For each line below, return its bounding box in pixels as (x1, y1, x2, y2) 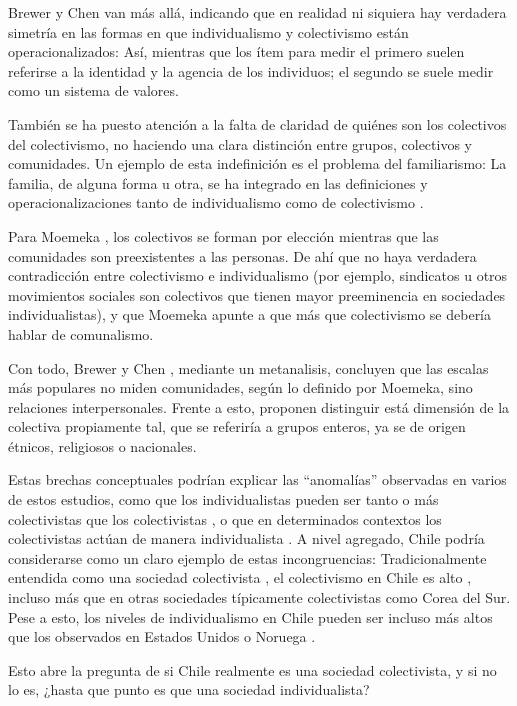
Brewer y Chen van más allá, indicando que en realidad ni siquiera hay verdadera (8, 2, 507, 22)
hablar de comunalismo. (8, 323, 154, 344)
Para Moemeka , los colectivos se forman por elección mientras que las (8, 225, 439, 246)
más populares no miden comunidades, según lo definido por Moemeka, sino (8, 377, 473, 398)
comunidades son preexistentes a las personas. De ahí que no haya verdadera (8, 245, 477, 266)
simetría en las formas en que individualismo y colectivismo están (8, 21, 409, 42)
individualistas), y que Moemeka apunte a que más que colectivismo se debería (8, 304, 492, 325)
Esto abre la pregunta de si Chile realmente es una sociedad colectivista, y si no (8, 659, 497, 680)
